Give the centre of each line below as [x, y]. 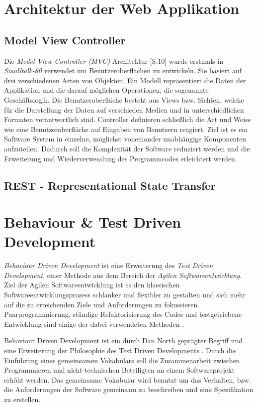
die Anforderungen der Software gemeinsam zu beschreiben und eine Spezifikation [129, 389]
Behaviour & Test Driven [93, 222]
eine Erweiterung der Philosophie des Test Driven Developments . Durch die [120, 350]
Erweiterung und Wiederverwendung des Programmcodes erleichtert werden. [121, 158]
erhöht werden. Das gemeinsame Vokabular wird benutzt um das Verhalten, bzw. [128, 379]
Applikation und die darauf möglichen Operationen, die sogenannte [106, 90]
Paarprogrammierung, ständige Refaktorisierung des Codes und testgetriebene [123, 314]
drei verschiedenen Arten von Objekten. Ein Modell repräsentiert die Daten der [125, 80]
